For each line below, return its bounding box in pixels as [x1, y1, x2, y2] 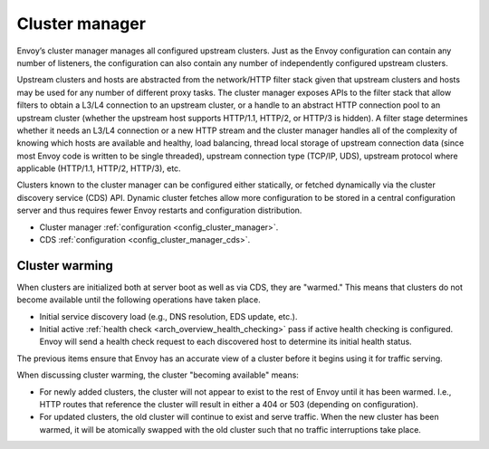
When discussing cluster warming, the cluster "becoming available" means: [16, 369, 299, 380]
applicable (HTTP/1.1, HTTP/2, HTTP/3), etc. [16, 163, 181, 174]
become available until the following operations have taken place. [16, 294, 262, 305]
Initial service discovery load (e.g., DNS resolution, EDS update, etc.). [39, 310, 298, 321]
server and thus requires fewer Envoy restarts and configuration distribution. [16, 205, 302, 216]
